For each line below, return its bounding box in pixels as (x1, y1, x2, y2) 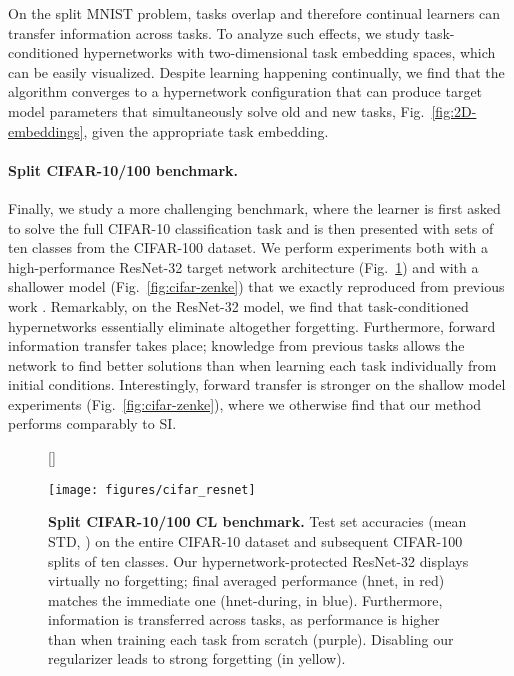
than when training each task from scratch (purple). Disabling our (48, 628, 454, 649)
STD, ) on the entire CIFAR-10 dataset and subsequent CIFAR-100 (48, 530, 463, 551)
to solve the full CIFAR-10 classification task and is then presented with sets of (8, 217, 494, 238)
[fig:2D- (431, 100, 477, 121)
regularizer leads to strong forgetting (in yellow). (48, 648, 346, 669)
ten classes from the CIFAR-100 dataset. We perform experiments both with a (8, 237, 489, 258)
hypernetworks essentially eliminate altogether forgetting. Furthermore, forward (8, 315, 496, 336)
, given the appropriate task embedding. (83, 120, 329, 141)
